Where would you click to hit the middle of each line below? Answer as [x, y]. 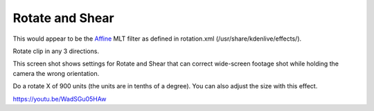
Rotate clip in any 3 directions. [56, 51]
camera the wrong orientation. [56, 73]
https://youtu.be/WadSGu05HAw [60, 99]
